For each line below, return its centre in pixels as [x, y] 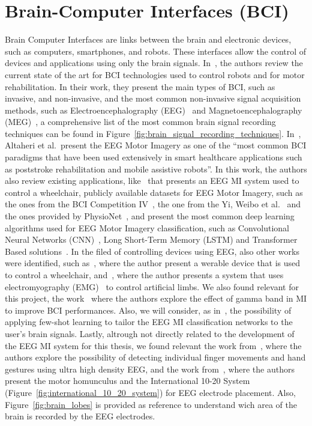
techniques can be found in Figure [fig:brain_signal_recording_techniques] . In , [153, 133]
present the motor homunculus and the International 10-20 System [127, 381]
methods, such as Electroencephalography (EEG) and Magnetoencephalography [154, 110]
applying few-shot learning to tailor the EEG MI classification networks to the [149, 322]
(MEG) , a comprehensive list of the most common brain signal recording [140, 122]
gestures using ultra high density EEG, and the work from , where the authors [150, 369]
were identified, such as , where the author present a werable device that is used [153, 263]
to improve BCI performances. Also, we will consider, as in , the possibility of [148, 310]
